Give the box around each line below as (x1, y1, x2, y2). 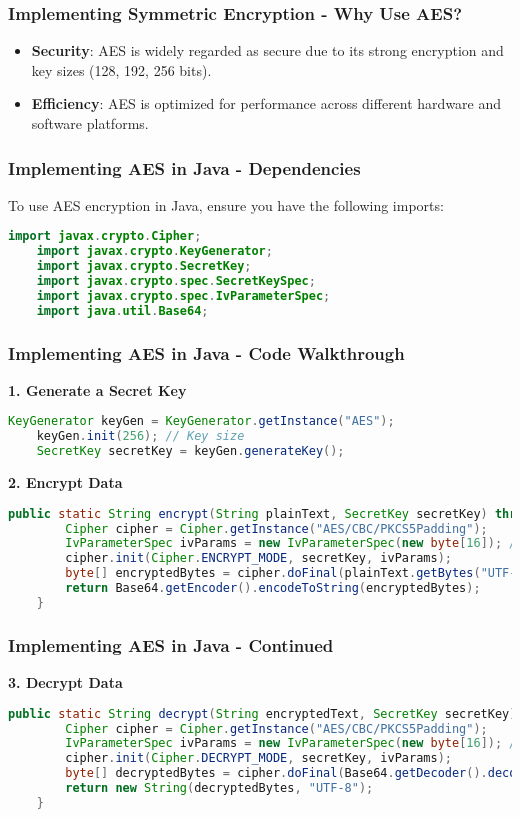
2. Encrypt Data (8, 472, 123, 493)
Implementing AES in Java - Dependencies (8, 155, 361, 180)
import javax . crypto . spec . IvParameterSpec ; (36, 288, 331, 303)
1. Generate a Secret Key (8, 379, 187, 400)
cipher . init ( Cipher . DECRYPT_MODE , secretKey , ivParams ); (65, 751, 452, 766)
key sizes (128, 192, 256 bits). (31, 59, 212, 80)
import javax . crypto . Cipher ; (8, 229, 202, 244)
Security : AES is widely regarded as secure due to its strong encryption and (31, 40, 504, 61)
